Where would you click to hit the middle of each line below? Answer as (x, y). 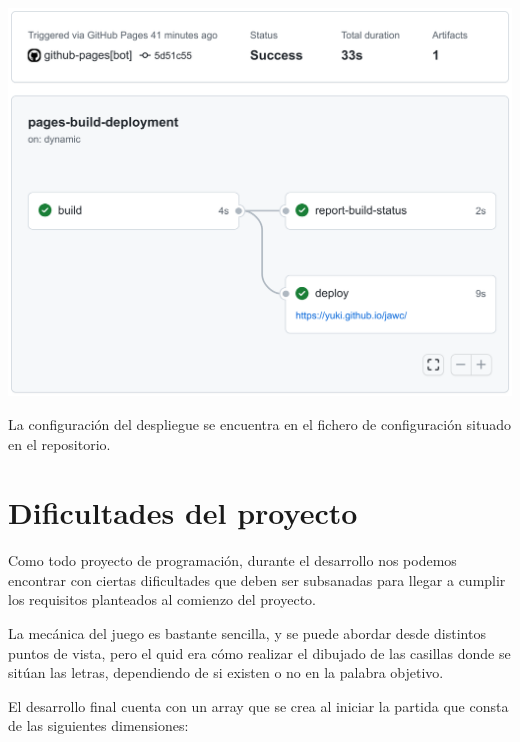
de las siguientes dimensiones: (98, 725)
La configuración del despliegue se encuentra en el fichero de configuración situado (260, 423)
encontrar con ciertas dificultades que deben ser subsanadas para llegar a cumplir (257, 579)
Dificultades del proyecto (183, 512)
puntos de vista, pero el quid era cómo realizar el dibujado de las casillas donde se (259, 652)
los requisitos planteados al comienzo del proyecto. (162, 599)
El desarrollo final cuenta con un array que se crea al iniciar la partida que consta (258, 705)
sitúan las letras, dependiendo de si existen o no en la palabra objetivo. (226, 672)
